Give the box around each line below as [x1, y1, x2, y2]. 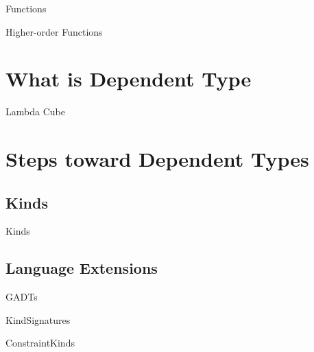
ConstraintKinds [5, 336, 75, 350]
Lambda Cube [5, 104, 65, 119]
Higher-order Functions [5, 24, 103, 38]
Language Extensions [5, 257, 158, 279]
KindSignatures [5, 312, 71, 327]
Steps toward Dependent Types [5, 145, 309, 173]
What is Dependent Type [5, 64, 252, 93]
